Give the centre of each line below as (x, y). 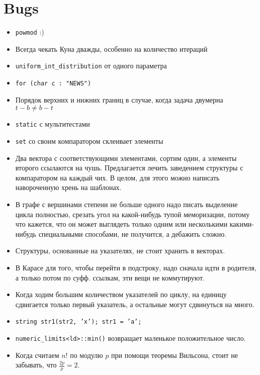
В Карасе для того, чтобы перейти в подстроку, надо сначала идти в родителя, (136, 267)
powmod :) (30, 32)
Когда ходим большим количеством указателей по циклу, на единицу (121, 294)
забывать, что (36, 365)
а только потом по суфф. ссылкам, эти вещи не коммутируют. (110, 277)
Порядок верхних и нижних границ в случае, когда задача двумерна (119, 99)
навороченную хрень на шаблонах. (68, 187)
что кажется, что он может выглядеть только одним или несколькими (121, 224)
